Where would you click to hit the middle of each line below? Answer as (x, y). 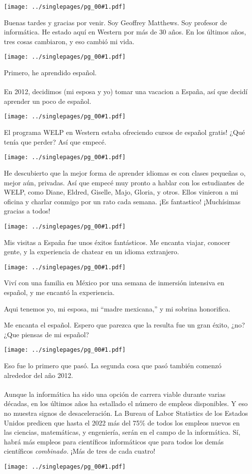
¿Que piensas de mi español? (47, 334)
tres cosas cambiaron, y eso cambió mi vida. (69, 41)
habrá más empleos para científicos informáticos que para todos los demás (114, 441)
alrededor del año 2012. (39, 375)
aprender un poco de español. (48, 101)
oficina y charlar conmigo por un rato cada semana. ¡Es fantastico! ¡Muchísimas (122, 201)
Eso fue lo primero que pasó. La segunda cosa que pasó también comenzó (113, 366)
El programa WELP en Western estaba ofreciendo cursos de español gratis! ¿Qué (125, 132)
